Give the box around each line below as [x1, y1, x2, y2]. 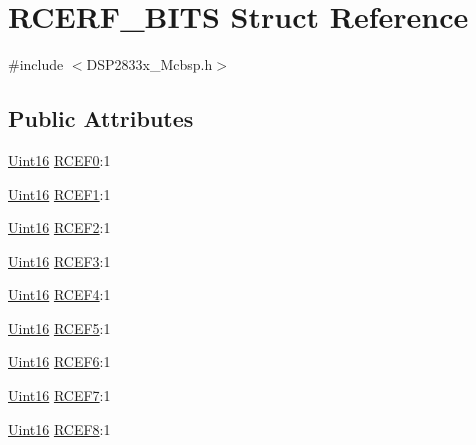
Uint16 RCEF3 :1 [8, 250, 111, 271]
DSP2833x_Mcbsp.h [86, 54, 213, 75]
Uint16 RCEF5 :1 [8, 317, 111, 338]
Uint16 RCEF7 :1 [8, 385, 111, 406]
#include [8, 54, 64, 75]
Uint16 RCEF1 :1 [8, 183, 111, 204]
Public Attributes [8, 103, 194, 134]
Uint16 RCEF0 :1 [8, 149, 111, 170]
